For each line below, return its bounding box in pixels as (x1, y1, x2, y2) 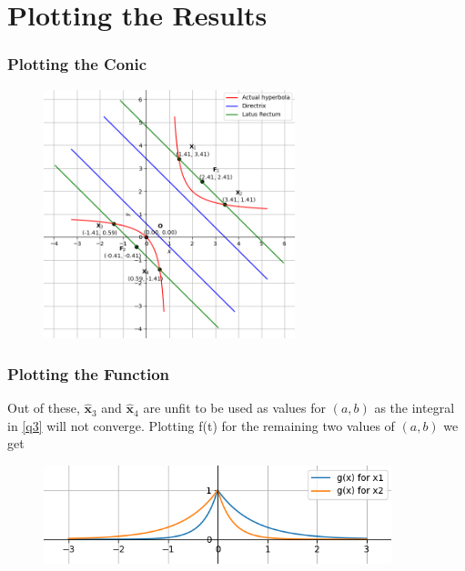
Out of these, (7, 398, 80, 417)
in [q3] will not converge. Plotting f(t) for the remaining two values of (7, 416, 395, 435)
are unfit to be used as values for (143, 398, 326, 417)
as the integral (374, 398, 455, 417)
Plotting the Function (7, 362, 170, 385)
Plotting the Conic (7, 53, 147, 75)
